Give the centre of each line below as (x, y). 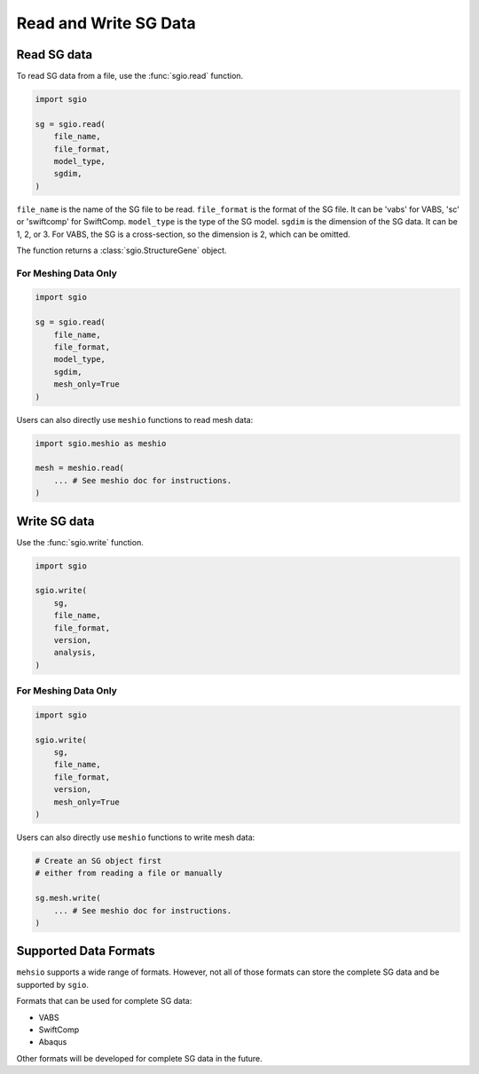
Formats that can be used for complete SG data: (104, 1001)
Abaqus (53, 1042)
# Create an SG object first (98, 861)
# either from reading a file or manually (129, 873)
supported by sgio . (52, 984)
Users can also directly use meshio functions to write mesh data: (136, 837)
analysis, (75, 653)
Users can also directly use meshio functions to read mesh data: (135, 419)
